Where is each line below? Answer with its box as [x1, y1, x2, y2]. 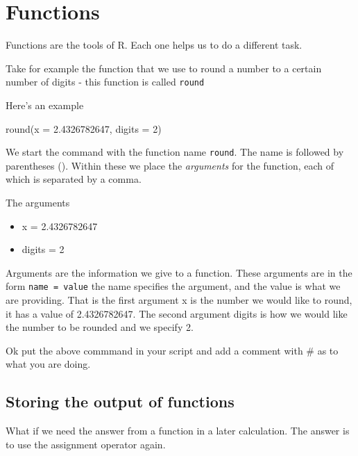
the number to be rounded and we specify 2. [6, 320, 194, 334]
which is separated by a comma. [6, 172, 142, 186]
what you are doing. [6, 357, 91, 371]
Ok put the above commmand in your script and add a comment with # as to [6, 343, 339, 357]
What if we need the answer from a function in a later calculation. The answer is [6, 423, 350, 438]
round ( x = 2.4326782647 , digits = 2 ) [6, 121, 162, 136]
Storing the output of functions [6, 391, 235, 412]
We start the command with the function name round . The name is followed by [6, 145, 344, 159]
